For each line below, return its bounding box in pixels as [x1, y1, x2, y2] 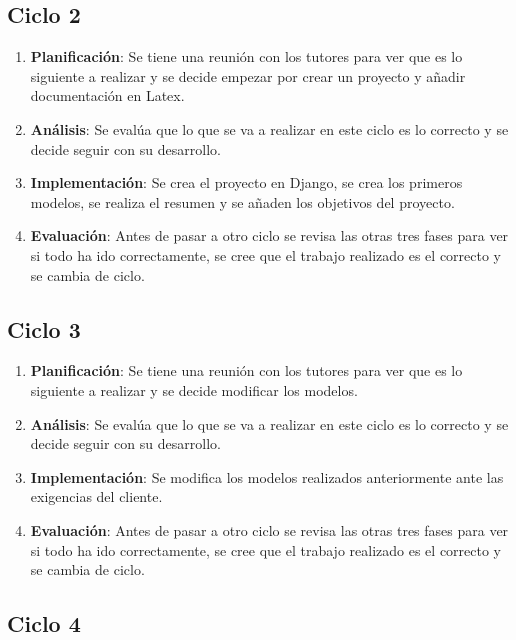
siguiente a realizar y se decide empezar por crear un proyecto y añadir [30, 65, 466, 86]
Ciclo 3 [7, 313, 81, 344]
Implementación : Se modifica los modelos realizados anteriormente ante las [30, 466, 504, 487]
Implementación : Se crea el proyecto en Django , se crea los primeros [30, 172, 463, 193]
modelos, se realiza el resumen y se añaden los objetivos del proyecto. [30, 191, 455, 212]
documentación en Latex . [30, 85, 185, 106]
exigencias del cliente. [30, 486, 163, 507]
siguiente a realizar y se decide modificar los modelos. [30, 379, 358, 400]
